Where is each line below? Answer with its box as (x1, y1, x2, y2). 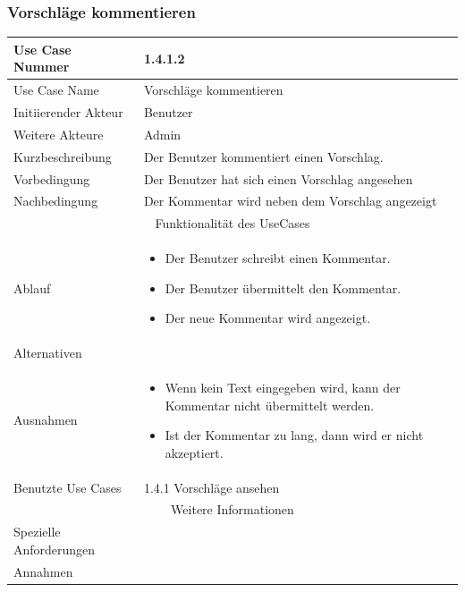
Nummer (13, 57, 70, 76)
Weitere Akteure (13, 124, 104, 143)
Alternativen (13, 343, 82, 362)
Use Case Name (13, 80, 99, 99)
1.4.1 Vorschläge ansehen (143, 478, 280, 496)
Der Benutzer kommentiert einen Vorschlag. (143, 147, 384, 165)
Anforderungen (13, 539, 96, 558)
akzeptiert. (165, 443, 224, 461)
